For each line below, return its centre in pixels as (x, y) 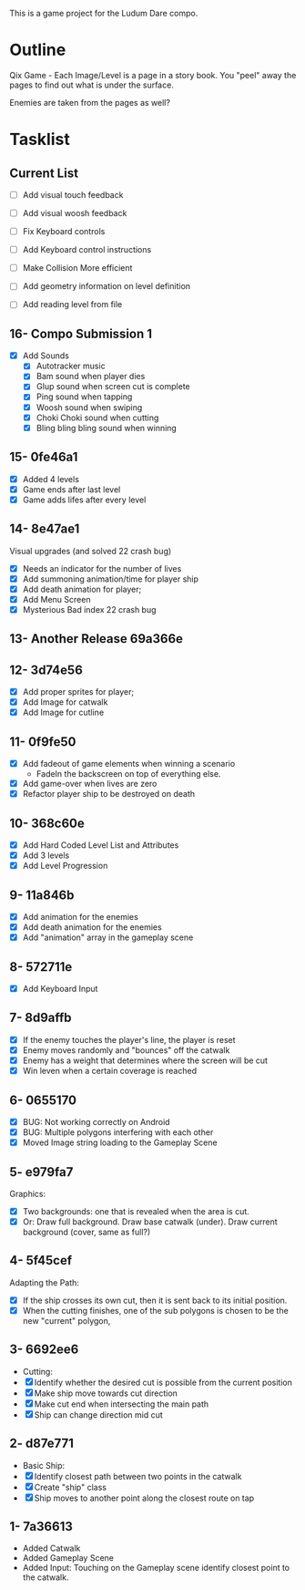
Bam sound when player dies (91, 377)
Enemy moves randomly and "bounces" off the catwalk (126, 1050)
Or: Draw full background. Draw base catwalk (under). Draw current (150, 1222)
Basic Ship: (44, 1465)
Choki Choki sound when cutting (97, 418)
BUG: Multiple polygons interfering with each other (118, 1132)
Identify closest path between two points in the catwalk (138, 1476)
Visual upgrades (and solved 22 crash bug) (91, 551)
